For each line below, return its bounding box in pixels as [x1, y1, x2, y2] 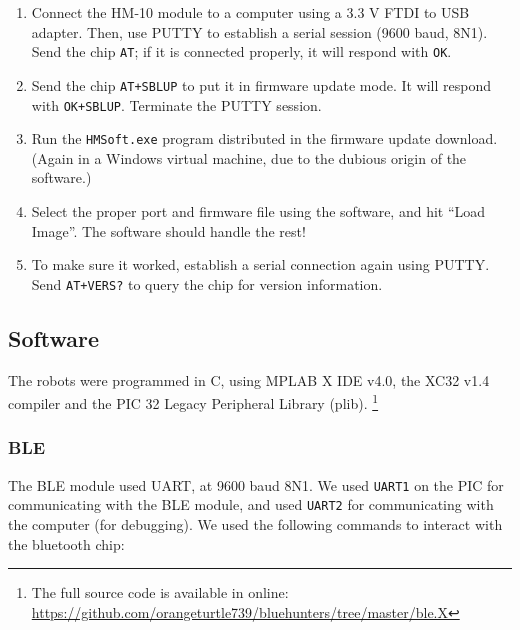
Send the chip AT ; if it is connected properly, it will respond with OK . [31, 41, 452, 62]
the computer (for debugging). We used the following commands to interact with [8, 514, 503, 535]
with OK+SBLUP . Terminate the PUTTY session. [31, 94, 322, 115]
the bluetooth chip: [8, 533, 125, 554]
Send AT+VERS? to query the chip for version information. [31, 273, 383, 294]
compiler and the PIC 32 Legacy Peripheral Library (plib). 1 [8, 390, 379, 413]
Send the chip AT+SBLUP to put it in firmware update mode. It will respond [31, 74, 492, 95]
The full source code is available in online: [31, 582, 289, 603]
